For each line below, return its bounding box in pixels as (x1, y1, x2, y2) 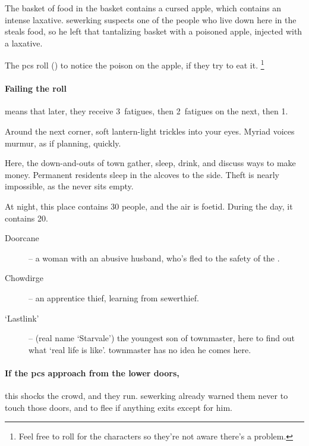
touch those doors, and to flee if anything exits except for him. (5, 401, 232, 413)
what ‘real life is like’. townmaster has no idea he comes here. (29, 343, 251, 355)
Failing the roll (5, 82, 67, 95)
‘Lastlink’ (5, 311, 39, 324)
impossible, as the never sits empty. (5, 180, 134, 192)
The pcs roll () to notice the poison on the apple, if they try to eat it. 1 (5, 57, 264, 71)
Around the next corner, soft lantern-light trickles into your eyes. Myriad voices (5, 125, 295, 138)
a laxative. (5, 36, 43, 49)
